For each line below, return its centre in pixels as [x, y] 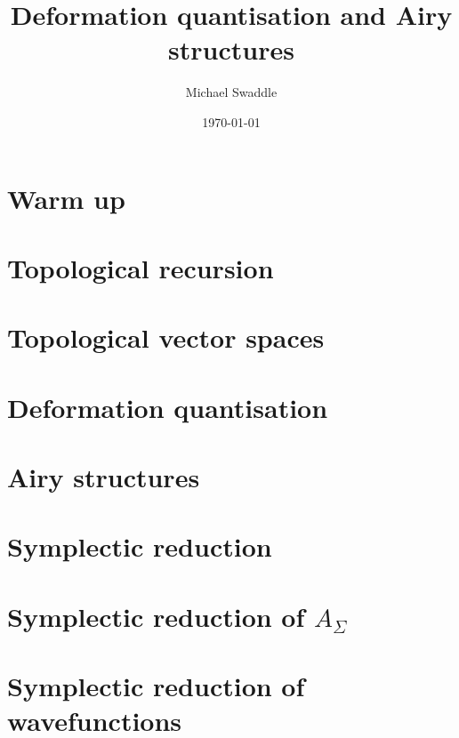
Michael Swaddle [231, 92]
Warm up [66, 198]
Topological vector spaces [166, 337]
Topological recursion [141, 267]
